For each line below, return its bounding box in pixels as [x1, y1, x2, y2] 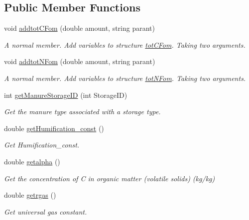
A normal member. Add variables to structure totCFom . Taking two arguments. [4, 39, 246, 50]
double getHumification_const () [4, 123, 104, 133]
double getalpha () [4, 156, 60, 166]
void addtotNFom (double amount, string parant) [4, 56, 155, 67]
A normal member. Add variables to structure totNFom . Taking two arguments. [4, 73, 246, 83]
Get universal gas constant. [4, 206, 87, 217]
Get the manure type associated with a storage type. [4, 106, 161, 117]
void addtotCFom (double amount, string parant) [4, 23, 155, 33]
